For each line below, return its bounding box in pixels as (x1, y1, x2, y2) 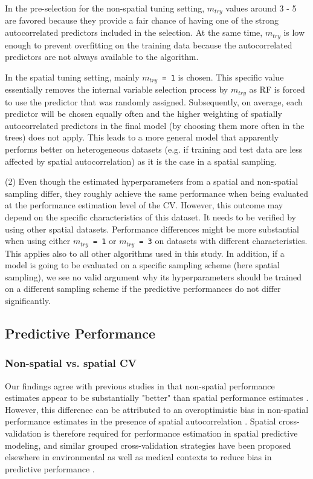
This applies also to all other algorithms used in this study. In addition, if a (5, 246, 285, 259)
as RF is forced (249, 83, 305, 96)
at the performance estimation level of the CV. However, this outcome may (5, 199, 283, 211)
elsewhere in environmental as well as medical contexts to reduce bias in (5, 451, 272, 463)
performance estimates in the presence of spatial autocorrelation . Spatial (5, 415, 276, 428)
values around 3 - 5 (225, 2, 297, 14)
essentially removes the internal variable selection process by (5, 83, 228, 96)
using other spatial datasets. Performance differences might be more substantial (5, 222, 300, 235)
